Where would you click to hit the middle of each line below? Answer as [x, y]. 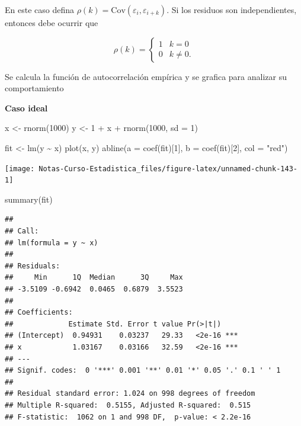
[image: [20, 169]
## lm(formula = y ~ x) [52, 243]
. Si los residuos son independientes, [232, 9]
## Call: [22, 231]
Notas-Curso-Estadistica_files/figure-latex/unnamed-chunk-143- [168, 169]
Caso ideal [26, 108]
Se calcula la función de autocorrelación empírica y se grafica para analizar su [146, 76]
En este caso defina [39, 9]
